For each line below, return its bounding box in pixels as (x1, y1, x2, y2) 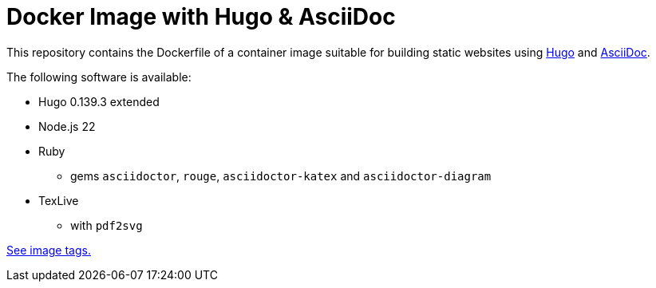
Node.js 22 (38, 119, 96, 133)
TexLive (38, 193, 79, 207)
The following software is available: (6, 69, 192, 84)
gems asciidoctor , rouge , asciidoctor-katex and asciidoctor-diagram (70, 168, 492, 183)
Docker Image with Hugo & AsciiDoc (6, 3, 396, 30)
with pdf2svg (70, 218, 143, 232)
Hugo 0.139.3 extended (38, 94, 160, 108)
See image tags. (6, 243, 91, 257)
